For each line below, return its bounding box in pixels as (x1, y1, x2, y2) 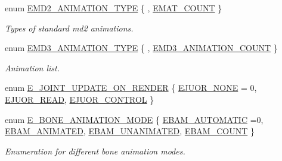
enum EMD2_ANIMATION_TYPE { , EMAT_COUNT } (5, 2, 222, 14)
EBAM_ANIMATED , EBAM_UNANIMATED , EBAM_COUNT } (5, 125, 255, 137)
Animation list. (5, 61, 60, 74)
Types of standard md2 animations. (5, 21, 134, 34)
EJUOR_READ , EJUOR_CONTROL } (5, 93, 154, 105)
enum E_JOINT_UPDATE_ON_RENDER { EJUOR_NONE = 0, (5, 81, 257, 94)
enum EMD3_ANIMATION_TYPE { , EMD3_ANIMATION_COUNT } (5, 42, 278, 54)
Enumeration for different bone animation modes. (5, 144, 185, 157)
